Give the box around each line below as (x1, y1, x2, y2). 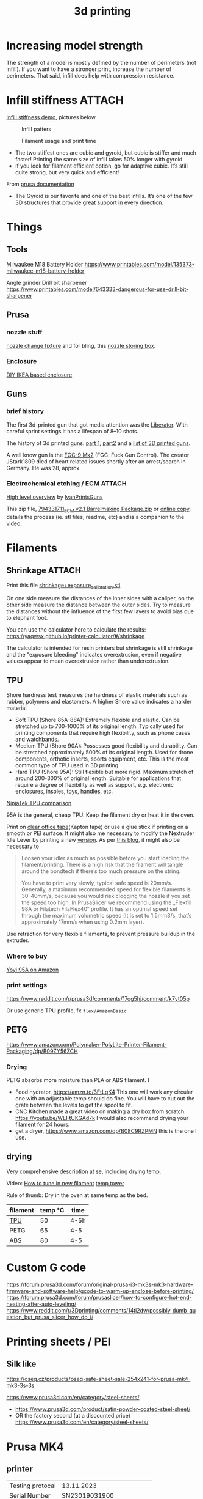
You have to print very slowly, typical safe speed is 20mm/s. (21, 879, 173, 887)
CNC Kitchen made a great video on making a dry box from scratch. (15, 1108, 186, 1115)
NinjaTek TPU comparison (6, 800, 72, 807)
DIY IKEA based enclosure (6, 371, 73, 378)
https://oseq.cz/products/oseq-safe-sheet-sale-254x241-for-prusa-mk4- (6, 1375, 191, 1382)
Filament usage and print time (21, 137, 96, 144)
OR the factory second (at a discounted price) (15, 1412, 131, 1419)
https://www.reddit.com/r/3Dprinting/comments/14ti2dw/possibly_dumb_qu (6, 1306, 196, 1314)
